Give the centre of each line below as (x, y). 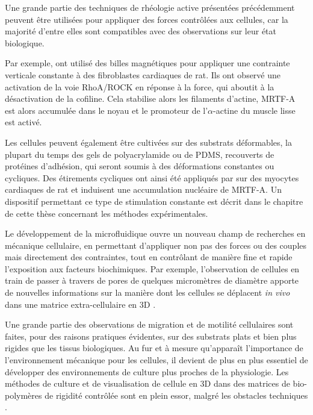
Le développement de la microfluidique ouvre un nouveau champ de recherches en (155, 233)
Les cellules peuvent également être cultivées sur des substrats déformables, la (148, 142)
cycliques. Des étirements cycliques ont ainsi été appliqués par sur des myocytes (152, 177)
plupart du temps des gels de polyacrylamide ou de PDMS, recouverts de (140, 154)
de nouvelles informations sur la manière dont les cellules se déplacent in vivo (147, 292)
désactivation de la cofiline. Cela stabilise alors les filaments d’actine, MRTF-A (150, 98)
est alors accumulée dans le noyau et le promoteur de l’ (107, 110)
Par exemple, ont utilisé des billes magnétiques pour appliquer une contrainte (147, 63)
